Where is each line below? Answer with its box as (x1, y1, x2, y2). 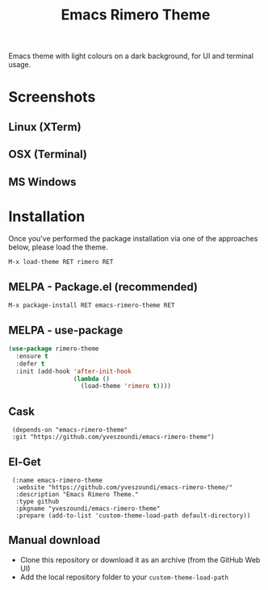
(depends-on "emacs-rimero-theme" (11, 426, 128, 434)
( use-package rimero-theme (8, 345, 99, 353)
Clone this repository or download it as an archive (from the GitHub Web (19, 554, 261, 564)
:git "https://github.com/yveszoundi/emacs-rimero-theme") (11, 433, 216, 441)
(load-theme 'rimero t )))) (80, 382, 172, 391)
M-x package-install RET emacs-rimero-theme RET (8, 301, 175, 310)
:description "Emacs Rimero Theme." (15, 490, 139, 498)
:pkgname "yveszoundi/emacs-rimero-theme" (15, 504, 161, 513)
